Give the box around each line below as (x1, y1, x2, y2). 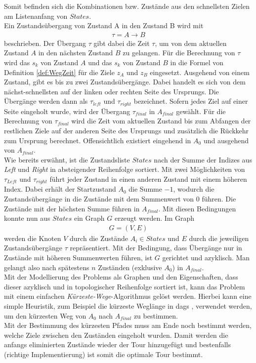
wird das (4, 57, 30, 67)
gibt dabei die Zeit (93, 38, 150, 48)
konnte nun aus (4, 213, 50, 223)
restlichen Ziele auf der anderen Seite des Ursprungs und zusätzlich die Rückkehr (4, 125, 249, 136)
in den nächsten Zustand (38, 47, 113, 58)
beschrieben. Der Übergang (4, 38, 86, 48)
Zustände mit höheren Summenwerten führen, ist (4, 252, 153, 263)
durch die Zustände (70, 233, 128, 243)
